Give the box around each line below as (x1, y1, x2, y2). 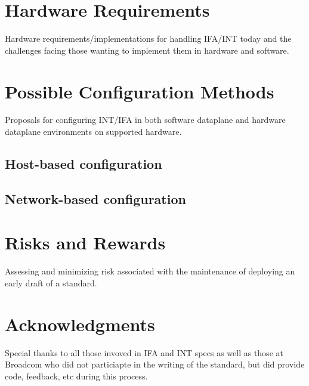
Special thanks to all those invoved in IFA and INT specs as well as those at (5, 346, 283, 359)
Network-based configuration (5, 189, 186, 208)
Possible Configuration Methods (5, 79, 274, 103)
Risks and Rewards (5, 230, 166, 255)
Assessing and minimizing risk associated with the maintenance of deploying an (5, 265, 295, 277)
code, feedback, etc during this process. (5, 369, 148, 382)
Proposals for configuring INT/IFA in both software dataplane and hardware (5, 113, 286, 126)
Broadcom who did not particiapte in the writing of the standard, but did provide (5, 358, 305, 370)
